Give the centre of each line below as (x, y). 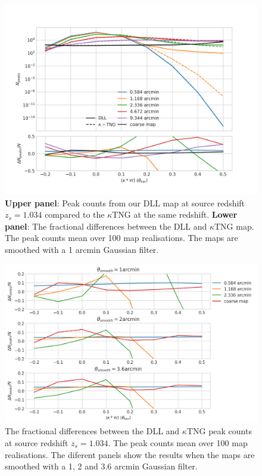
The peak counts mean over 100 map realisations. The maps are (121, 238)
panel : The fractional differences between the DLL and (106, 226)
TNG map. (234, 226)
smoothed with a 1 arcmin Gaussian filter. (82, 249)
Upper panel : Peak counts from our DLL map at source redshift (125, 203)
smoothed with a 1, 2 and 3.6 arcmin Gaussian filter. (101, 466)
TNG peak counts (219, 431)
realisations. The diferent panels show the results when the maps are (130, 454)
